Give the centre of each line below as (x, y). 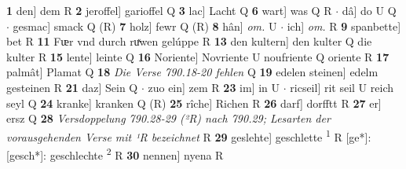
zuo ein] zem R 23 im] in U (214, 87)
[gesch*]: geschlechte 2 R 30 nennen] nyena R (115, 154)
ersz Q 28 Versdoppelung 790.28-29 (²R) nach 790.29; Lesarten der (168, 118)
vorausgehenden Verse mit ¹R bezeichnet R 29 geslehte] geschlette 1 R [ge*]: (189, 135)
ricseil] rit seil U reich (342, 87)
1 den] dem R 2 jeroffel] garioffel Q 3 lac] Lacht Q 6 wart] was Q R (169, 10)
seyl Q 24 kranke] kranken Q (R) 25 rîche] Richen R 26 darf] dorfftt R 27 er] (194, 103)
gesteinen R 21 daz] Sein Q (72, 87)
